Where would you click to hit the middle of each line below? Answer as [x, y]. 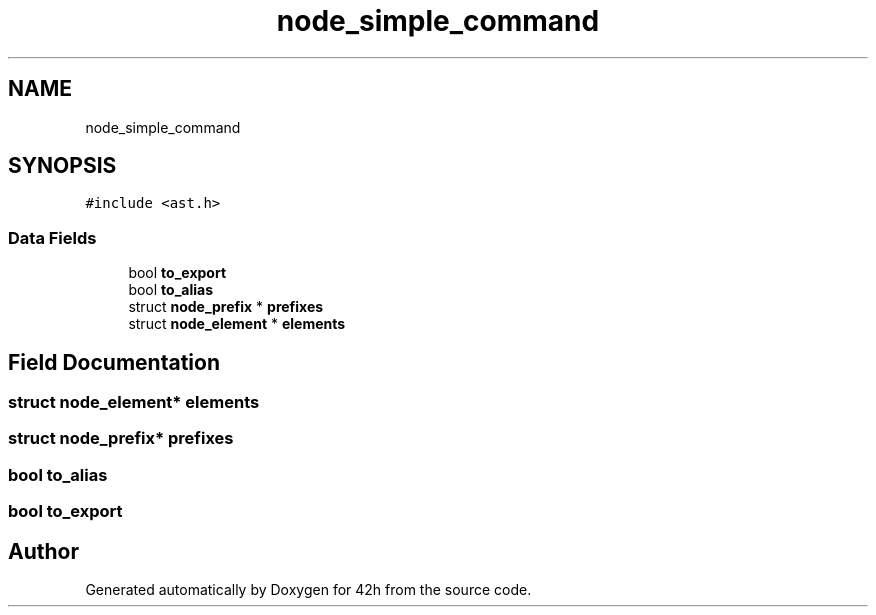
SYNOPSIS [62, 166]
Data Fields [52, 237]
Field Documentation [114, 362]
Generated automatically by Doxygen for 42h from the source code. [308, 589]
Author [43, 551]
